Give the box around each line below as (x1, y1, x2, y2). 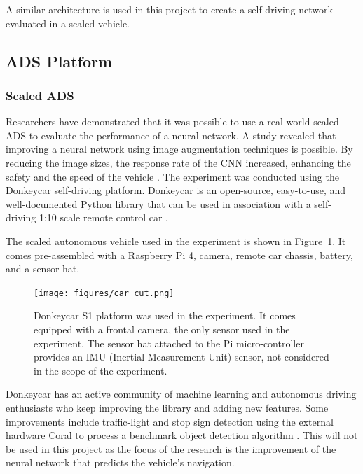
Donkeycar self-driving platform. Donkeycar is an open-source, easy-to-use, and (6, 183, 346, 197)
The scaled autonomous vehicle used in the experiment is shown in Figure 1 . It (6, 233, 346, 248)
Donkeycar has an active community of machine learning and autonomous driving (6, 386, 357, 401)
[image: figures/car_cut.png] (34, 288, 174, 298)
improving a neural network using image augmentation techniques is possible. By (6, 141, 353, 156)
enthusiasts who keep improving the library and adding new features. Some (6, 400, 329, 414)
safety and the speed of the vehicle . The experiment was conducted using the (6, 169, 339, 183)
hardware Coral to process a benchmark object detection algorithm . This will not (6, 428, 358, 442)
